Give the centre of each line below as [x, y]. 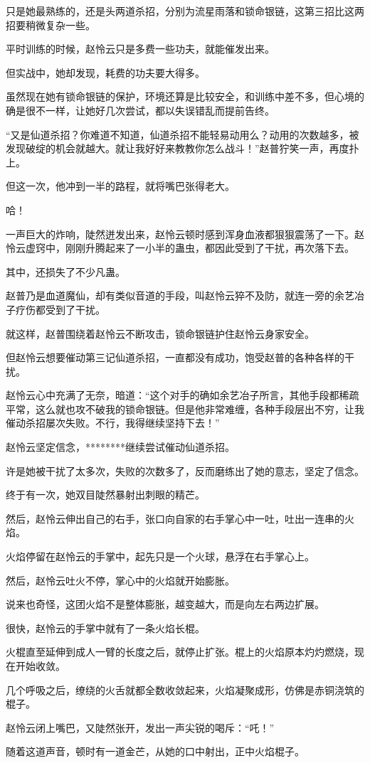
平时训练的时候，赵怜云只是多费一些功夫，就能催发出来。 [140, 49]
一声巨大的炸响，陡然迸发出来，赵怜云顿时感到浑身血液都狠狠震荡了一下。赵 [185, 234]
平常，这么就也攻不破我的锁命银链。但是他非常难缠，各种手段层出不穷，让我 [185, 409]
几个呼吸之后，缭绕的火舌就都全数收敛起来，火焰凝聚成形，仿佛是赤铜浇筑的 [185, 689]
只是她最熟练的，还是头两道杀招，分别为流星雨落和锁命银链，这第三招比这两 [185, 11]
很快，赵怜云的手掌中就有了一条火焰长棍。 [105, 628]
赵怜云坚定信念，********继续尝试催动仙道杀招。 [120, 447]
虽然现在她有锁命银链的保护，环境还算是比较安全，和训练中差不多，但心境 [180, 96]
